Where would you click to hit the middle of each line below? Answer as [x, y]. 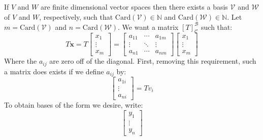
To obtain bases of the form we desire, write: [74, 105]
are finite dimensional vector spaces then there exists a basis [134, 7]
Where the [21, 61]
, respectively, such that [76, 16]
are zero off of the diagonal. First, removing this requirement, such [153, 61]
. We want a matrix [148, 27]
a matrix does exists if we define [54, 71]
